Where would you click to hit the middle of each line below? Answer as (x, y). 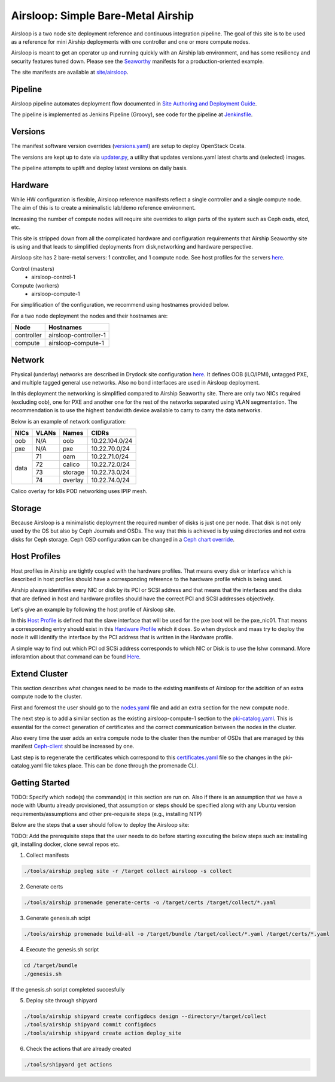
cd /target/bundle (51, 965)
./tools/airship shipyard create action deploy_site (103, 1033)
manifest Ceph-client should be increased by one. (73, 746)
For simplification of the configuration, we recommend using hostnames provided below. (120, 305)
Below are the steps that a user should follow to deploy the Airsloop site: (100, 825)
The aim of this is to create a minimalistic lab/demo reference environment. (103, 208)
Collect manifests (48, 855)
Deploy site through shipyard (62, 1000)
